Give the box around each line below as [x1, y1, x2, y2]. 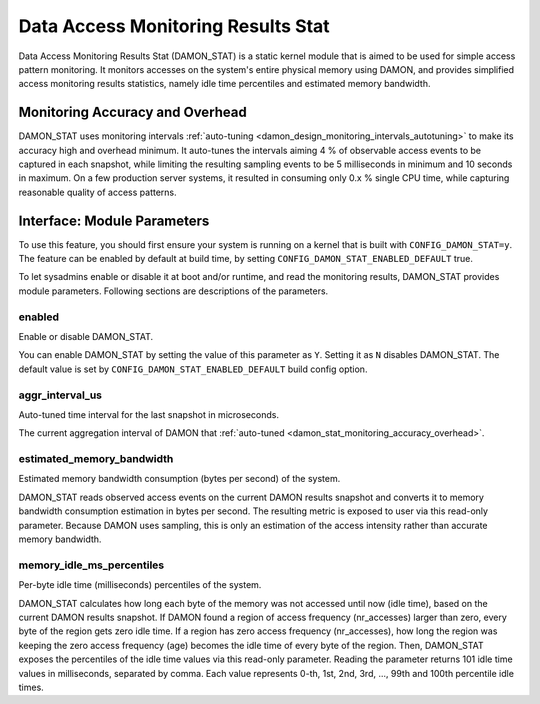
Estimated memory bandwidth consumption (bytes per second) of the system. [18, 473, 341, 485]
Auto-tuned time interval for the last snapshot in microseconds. [18, 408, 280, 420]
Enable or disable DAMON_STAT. [18, 331, 154, 343]
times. [18, 681, 44, 693]
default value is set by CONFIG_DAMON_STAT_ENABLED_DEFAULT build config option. [18, 363, 368, 375]
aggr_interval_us [18, 388, 103, 402]
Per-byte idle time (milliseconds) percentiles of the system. [18, 579, 262, 591]
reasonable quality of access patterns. [18, 186, 177, 198]
